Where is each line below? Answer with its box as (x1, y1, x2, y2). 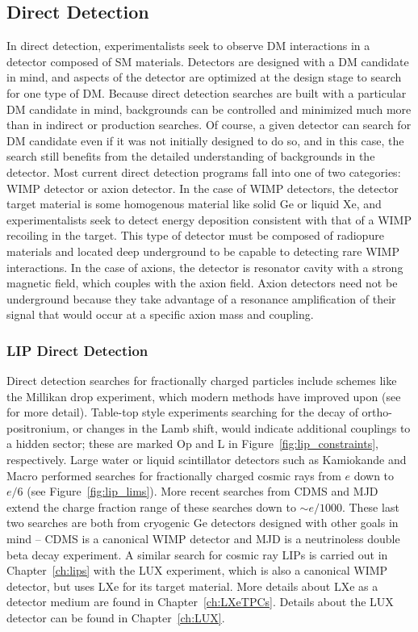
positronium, (6, 419, 69, 436)
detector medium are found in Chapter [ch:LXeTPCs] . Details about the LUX (6, 593, 394, 610)
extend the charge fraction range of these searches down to (6, 498, 296, 515)
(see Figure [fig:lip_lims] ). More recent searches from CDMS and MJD (27, 483, 378, 500)
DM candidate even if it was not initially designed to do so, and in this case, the (6, 132, 404, 149)
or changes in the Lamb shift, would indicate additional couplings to (73, 419, 411, 436)
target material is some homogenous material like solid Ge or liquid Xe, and (6, 195, 382, 212)
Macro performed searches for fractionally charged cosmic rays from (6, 467, 341, 483)
